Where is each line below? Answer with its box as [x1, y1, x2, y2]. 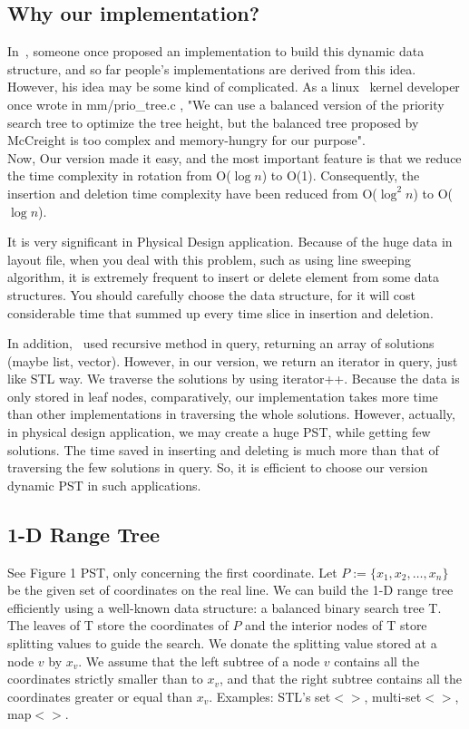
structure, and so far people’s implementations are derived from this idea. [7, 59, 416, 78]
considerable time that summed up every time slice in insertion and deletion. [7, 303, 434, 322]
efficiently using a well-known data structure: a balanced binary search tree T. [7, 598, 442, 617]
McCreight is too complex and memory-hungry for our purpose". [7, 131, 366, 150]
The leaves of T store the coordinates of [7, 616, 229, 635]
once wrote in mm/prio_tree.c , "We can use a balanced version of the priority [7, 94, 445, 113]
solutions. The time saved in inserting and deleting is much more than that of [7, 440, 439, 459]
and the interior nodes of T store [245, 616, 427, 635]
